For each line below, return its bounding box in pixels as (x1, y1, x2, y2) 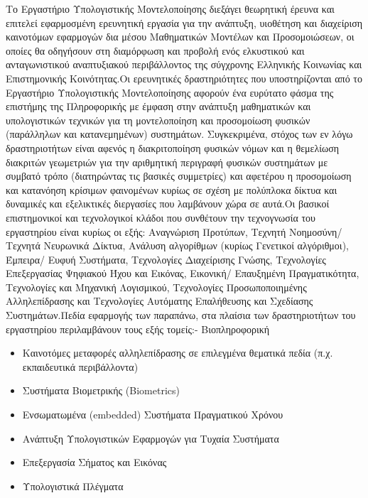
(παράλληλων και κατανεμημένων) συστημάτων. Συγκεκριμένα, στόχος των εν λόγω (6, 126, 353, 141)
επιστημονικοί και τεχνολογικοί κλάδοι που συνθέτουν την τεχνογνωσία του (6, 210, 316, 224)
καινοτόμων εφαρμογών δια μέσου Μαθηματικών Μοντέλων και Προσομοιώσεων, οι (6, 29, 355, 44)
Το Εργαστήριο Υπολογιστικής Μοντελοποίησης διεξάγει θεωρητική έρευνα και (6, 1, 335, 16)
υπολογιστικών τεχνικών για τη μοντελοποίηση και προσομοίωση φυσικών (6, 112, 310, 127)
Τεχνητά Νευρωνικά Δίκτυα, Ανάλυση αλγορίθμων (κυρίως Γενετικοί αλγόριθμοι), (6, 238, 349, 253)
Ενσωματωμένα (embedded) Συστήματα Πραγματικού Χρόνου (22, 407, 283, 422)
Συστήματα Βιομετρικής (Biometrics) (22, 383, 180, 398)
